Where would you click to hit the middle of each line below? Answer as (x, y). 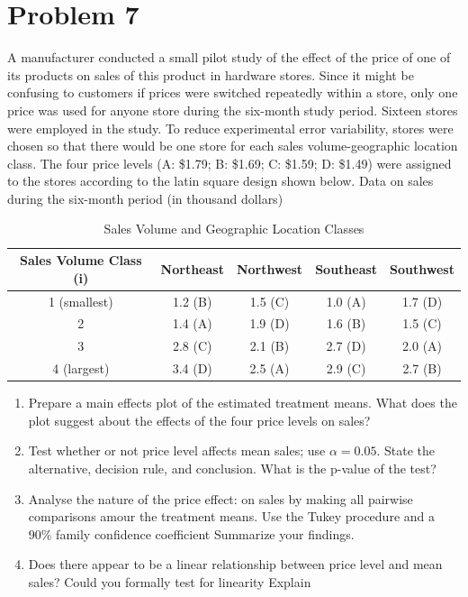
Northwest (270, 268)
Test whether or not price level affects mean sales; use (177, 450)
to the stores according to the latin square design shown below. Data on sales (220, 181)
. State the (405, 450)
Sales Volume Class (81, 260)
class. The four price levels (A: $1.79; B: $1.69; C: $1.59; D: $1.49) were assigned (229, 163)
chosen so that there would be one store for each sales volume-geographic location (233, 146)
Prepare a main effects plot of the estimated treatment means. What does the (243, 403)
